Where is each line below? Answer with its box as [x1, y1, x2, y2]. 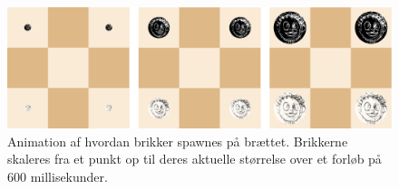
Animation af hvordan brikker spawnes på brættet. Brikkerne [7, 131, 348, 150]
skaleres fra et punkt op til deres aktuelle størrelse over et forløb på [7, 149, 382, 168]
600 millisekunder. [7, 166, 108, 185]
